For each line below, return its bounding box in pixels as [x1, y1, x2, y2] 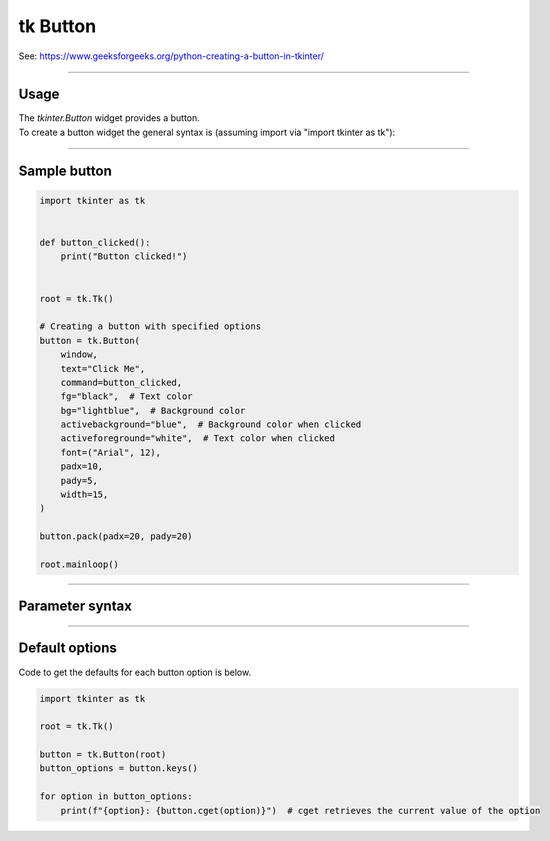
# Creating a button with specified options [39, 321, 262, 332]
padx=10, [60, 461, 104, 472]
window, [60, 349, 99, 360]
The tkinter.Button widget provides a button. [18, 112, 200, 124]
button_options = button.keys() [39, 763, 199, 774]
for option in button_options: [39, 791, 194, 802]
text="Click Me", [60, 363, 146, 374]
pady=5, [60, 475, 99, 486]
